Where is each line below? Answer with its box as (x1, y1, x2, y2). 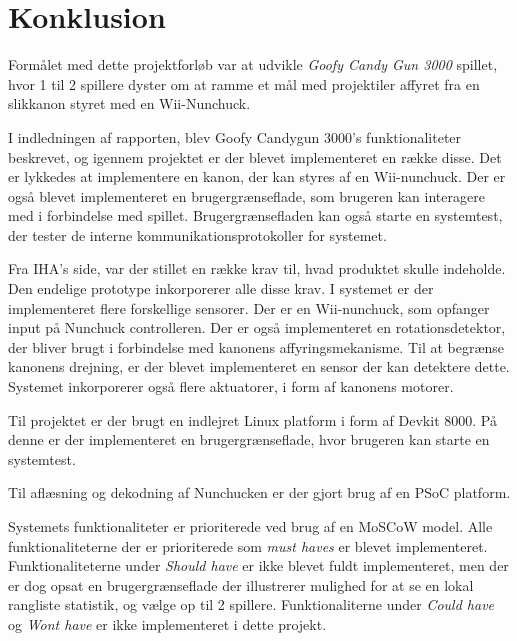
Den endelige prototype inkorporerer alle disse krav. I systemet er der (8, 278, 434, 299)
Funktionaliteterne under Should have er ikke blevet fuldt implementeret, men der (8, 555, 509, 576)
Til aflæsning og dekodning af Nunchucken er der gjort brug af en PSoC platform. (8, 482, 511, 503)
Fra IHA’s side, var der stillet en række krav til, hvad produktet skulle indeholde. (8, 258, 506, 279)
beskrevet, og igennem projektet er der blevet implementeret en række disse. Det (8, 146, 502, 167)
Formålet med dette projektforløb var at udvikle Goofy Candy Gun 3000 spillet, (8, 54, 498, 75)
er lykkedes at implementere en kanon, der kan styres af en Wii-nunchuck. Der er (8, 166, 506, 187)
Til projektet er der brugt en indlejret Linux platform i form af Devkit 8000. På (8, 409, 497, 430)
